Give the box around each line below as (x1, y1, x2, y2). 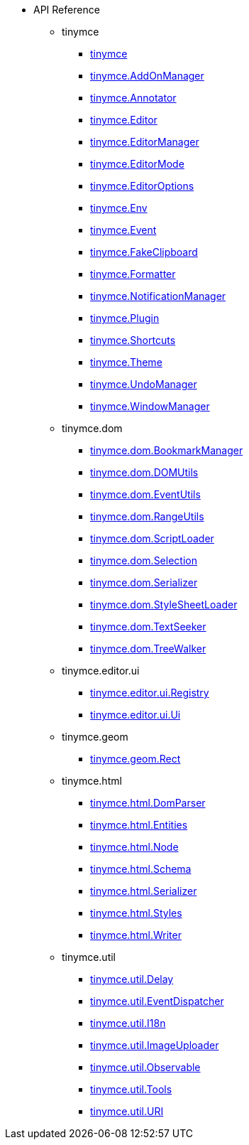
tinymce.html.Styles (90, 907, 182, 919)
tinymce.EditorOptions (90, 180, 194, 192)
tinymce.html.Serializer (90, 885, 197, 897)
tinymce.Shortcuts (90, 334, 176, 346)
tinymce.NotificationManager (90, 290, 226, 302)
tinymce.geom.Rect (90, 753, 181, 765)
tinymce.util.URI (90, 1105, 164, 1117)
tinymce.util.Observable (90, 1061, 201, 1073)
